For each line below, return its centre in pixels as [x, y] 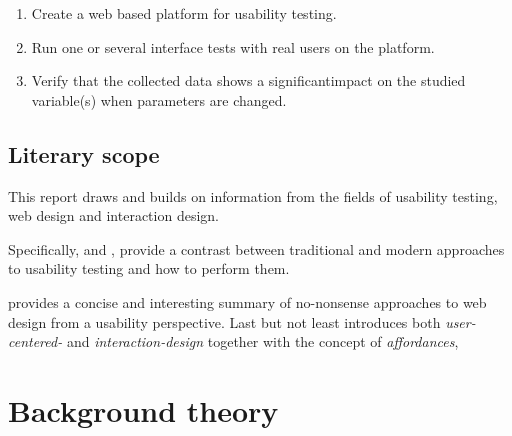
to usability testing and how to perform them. [149, 268]
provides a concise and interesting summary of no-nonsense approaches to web [247, 301]
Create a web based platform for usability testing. [184, 13]
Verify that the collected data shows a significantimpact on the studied [248, 80]
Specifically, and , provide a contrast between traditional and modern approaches [256, 248]
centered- [35, 341]
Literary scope [84, 153]
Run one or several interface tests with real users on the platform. [233, 46]
